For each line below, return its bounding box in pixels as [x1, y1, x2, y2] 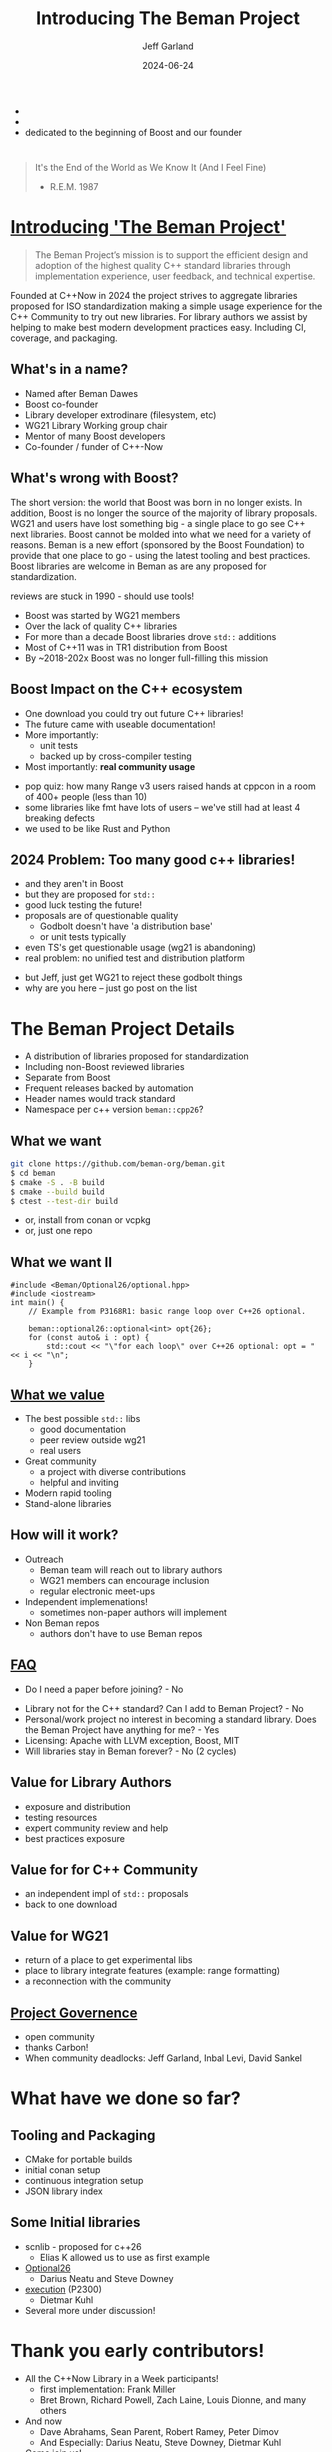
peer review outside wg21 [39, 1434, 146, 1446]
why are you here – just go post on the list [24, 982, 198, 994]
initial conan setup [24, 2163, 101, 2176]
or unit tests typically [39, 931, 127, 943]
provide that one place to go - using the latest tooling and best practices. [10, 549, 311, 561]
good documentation [39, 1423, 127, 1436]
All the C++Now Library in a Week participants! [24, 2372, 219, 2384]
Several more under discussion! [24, 2304, 156, 2316]
